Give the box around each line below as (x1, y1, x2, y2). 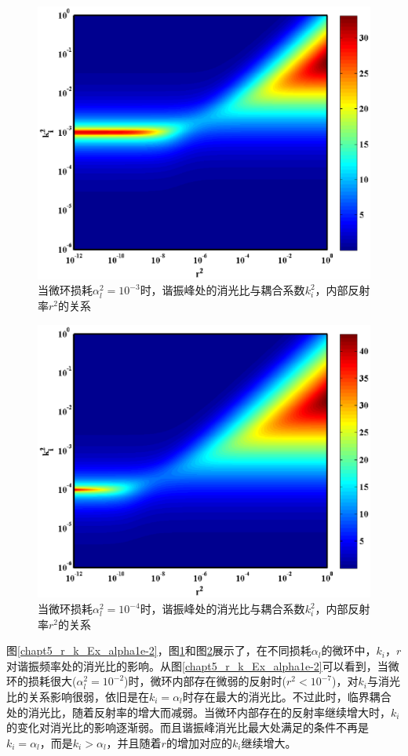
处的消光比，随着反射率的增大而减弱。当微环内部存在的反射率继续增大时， (6, 703, 391, 720)
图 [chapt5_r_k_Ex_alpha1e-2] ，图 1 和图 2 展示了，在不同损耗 (6, 642, 311, 659)
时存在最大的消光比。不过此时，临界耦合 (182, 688, 392, 704)
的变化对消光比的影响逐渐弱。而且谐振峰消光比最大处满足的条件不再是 (6, 719, 369, 736)
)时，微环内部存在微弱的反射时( (124, 673, 286, 689)
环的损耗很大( (6, 673, 77, 689)
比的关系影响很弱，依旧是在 (6, 688, 149, 704)
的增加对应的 (166, 734, 232, 751)
